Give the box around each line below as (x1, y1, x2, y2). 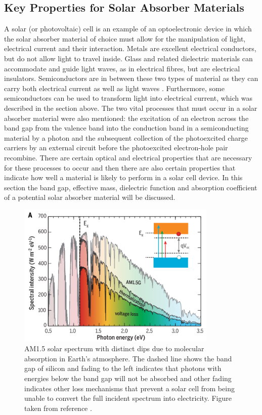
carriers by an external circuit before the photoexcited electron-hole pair (4, 142, 228, 153)
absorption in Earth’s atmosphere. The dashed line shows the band (24, 353, 232, 363)
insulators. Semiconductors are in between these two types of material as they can (4, 73, 258, 84)
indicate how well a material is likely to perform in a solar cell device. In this (4, 172, 243, 183)
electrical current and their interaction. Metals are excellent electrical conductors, (4, 43, 256, 54)
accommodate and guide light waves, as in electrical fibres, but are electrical (4, 63, 240, 73)
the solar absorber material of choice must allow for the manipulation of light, (4, 33, 246, 44)
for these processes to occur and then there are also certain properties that (4, 162, 236, 173)
